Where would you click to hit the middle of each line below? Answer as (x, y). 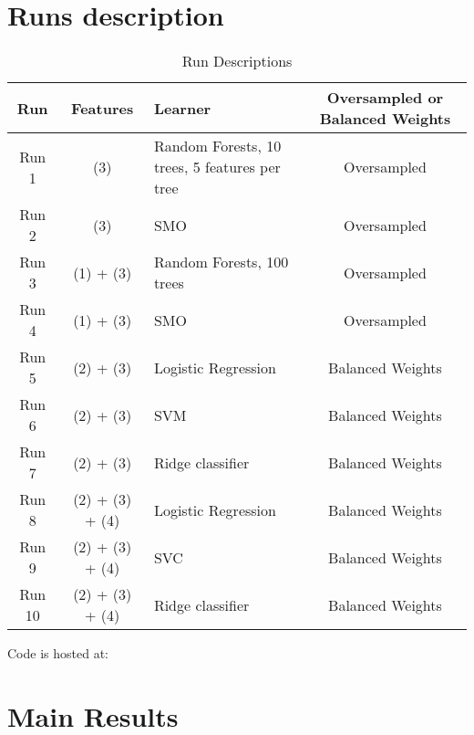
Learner (182, 108)
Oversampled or (385, 98)
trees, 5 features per (217, 167)
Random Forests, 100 (221, 262)
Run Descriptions (237, 61)
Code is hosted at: (58, 653)
